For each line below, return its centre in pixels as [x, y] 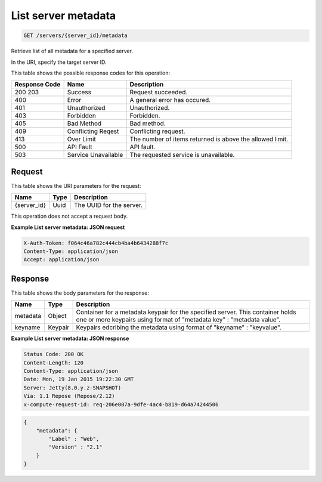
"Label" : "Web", [74, 439]
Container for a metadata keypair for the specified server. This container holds [186, 312]
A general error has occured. [170, 100]
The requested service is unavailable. [182, 155]
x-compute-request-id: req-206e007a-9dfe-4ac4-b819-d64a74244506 [121, 404]
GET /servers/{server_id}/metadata [75, 35]
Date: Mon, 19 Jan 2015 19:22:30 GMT [79, 379]
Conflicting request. [157, 131]
